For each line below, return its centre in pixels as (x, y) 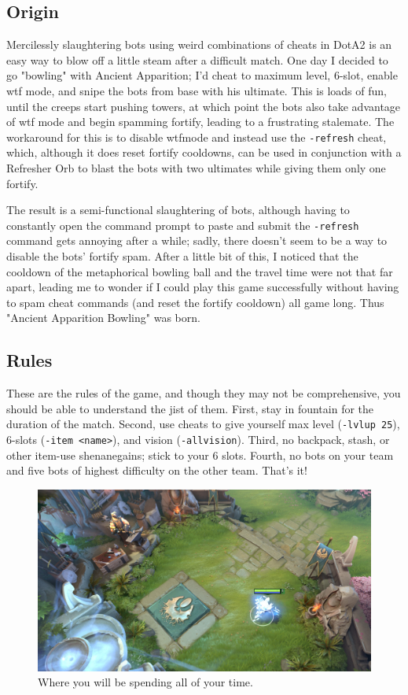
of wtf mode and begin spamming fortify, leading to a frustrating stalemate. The (200, 122)
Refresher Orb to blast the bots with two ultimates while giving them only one (196, 168)
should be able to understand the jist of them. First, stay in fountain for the (190, 408)
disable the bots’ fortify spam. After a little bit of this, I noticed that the (182, 256)
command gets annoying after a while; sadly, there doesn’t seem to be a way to (197, 240)
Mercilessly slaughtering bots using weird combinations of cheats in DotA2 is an (199, 44)
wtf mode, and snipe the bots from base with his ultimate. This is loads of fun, (197, 90)
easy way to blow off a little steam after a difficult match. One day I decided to (197, 59)
